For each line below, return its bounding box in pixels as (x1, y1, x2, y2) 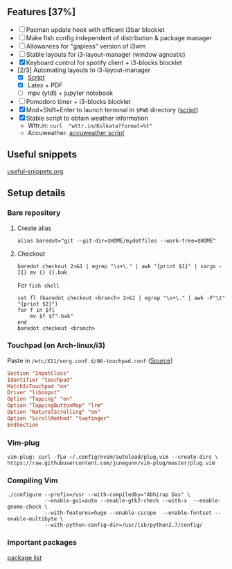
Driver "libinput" (7, 389, 60, 396)
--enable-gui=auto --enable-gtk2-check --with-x (44, 498, 188, 505)
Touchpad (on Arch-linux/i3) (7, 340, 106, 350)
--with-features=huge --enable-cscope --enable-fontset (44, 509, 213, 516)
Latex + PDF (27, 80, 63, 89)
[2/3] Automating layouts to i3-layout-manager (17, 66, 151, 74)
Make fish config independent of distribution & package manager (26, 33, 213, 42)
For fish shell (17, 281, 60, 289)
